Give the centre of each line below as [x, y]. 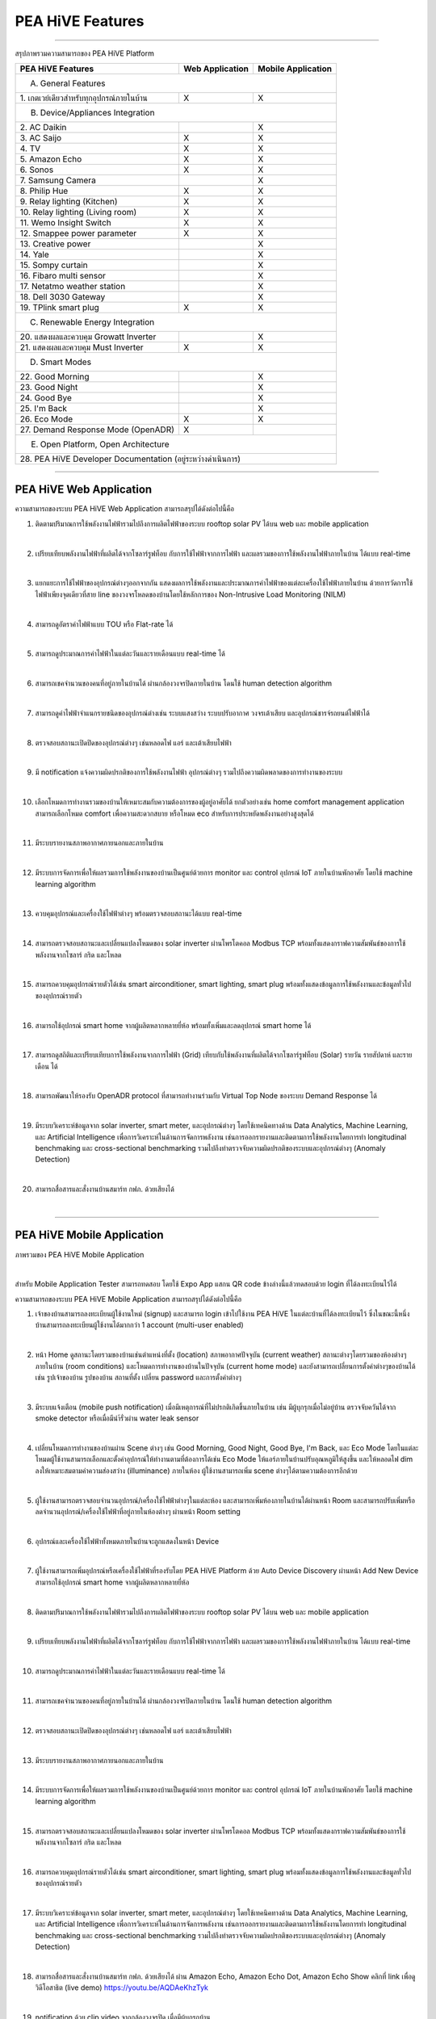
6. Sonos [37, 170]
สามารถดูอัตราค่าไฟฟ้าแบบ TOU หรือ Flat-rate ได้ [104, 624]
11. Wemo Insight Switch [66, 222]
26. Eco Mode [46, 418]
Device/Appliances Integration [97, 112]
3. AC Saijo [41, 137]
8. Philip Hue [44, 191]
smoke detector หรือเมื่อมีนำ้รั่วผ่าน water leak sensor [117, 1418]
